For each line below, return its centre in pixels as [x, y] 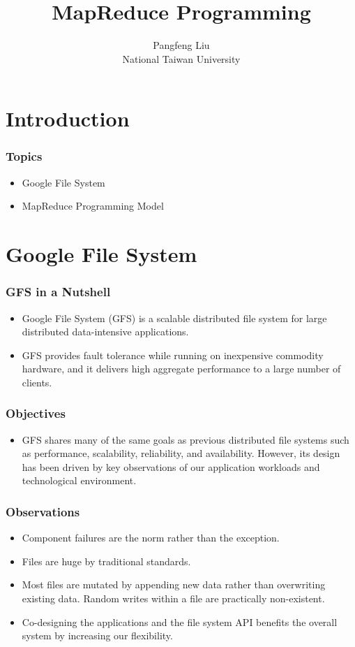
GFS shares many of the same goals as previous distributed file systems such [186, 439]
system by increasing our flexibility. [97, 635]
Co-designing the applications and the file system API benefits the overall [180, 621]
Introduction [68, 118]
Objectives [36, 413]
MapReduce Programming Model [93, 206]
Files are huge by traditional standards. [106, 561]
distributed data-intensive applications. [105, 332]
